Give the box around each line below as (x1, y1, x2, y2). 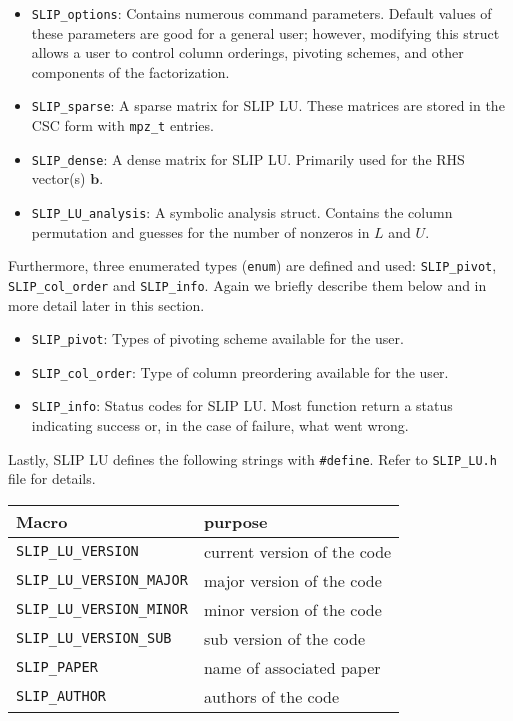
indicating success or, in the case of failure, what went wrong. (31, 415, 409, 436)
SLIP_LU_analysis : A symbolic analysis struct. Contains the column (31, 202, 453, 222)
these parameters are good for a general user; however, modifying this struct (31, 22, 500, 43)
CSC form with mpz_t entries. (31, 115, 214, 136)
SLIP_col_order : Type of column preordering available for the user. (31, 361, 449, 382)
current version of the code (203, 539, 392, 563)
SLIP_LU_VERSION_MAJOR (16, 572, 188, 589)
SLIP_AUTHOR (16, 688, 107, 705)
